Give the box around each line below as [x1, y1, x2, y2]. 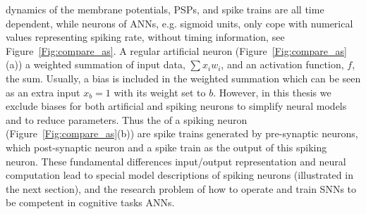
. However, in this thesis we [213, 84, 331, 99]
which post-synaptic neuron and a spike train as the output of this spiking [6, 139, 327, 154]
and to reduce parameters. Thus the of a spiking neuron [6, 112, 248, 127]
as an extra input [6, 84, 80, 99]
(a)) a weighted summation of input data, [6, 57, 185, 72]
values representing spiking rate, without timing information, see [6, 30, 285, 44]
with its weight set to [114, 84, 206, 99]
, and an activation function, [221, 57, 344, 72]
